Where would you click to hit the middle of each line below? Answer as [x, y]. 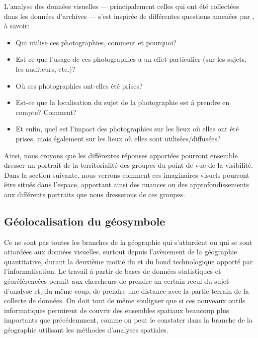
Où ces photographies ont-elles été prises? [79, 85]
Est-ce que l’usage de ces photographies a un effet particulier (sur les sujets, [131, 59]
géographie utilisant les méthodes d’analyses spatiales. [86, 330]
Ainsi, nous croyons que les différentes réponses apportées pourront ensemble [121, 155]
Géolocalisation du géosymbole [85, 221]
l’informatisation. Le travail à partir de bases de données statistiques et [113, 271]
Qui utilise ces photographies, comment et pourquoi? [96, 42]
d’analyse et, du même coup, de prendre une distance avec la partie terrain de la [127, 290]
